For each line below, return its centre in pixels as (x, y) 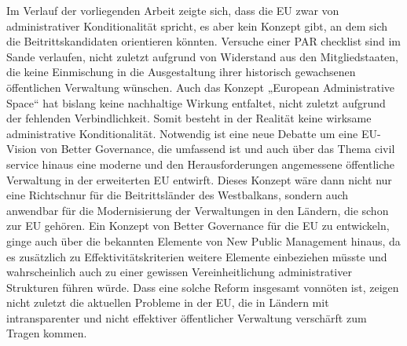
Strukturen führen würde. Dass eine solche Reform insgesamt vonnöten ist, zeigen (203, 287)
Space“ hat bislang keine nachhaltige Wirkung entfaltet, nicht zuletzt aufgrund (196, 102)
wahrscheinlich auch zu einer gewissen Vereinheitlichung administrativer (179, 272)
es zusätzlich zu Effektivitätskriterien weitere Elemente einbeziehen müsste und (197, 256)
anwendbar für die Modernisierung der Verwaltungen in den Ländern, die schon (198, 210)
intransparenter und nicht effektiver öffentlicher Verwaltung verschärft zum (187, 317)
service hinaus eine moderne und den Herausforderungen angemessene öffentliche (201, 164)
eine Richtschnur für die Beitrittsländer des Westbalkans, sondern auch (178, 195)
